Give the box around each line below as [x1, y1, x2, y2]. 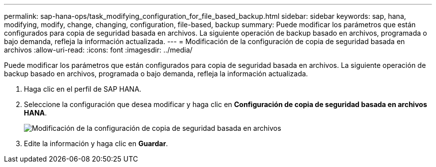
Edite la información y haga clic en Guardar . [24, 139, 168, 148]
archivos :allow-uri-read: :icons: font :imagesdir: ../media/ [4, 46, 193, 54]
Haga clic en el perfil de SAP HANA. [24, 85, 141, 93]
